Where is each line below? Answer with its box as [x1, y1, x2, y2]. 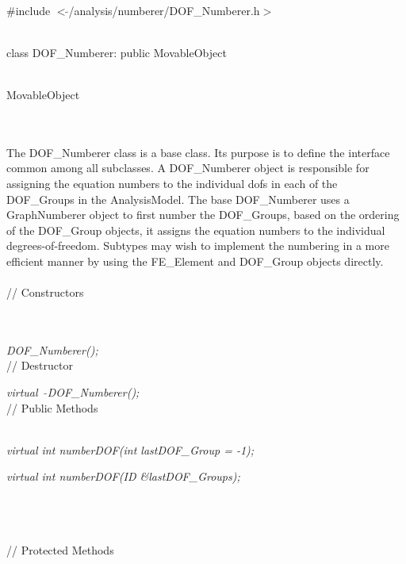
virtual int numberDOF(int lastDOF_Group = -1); [6, 441, 255, 458]
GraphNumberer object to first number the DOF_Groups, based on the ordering [6, 206, 400, 223]
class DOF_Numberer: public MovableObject [6, 44, 227, 60]
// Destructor [6, 357, 73, 374]
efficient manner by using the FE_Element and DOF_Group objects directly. [6, 252, 384, 269]
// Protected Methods [6, 541, 114, 558]
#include [6, 2, 51, 18]
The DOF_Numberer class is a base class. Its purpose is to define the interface [6, 144, 390, 160]
